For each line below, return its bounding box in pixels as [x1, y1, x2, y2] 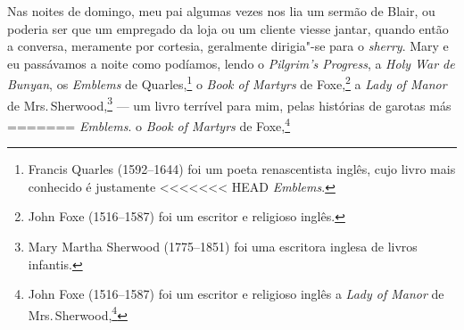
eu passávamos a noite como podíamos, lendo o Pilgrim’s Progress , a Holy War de [7, 54, 455, 72]
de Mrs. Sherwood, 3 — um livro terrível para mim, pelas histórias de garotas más [7, 93, 452, 114]
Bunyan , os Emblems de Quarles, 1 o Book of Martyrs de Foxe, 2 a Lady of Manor [7, 72, 447, 94]
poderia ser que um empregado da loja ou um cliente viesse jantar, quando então [7, 19, 449, 37]
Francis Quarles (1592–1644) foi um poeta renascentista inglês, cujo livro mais [28, 160, 456, 178]
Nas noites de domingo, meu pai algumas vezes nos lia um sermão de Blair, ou [7, 2, 435, 20]
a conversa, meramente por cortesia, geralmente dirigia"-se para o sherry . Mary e [7, 37, 449, 55]
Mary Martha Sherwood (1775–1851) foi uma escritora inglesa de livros [28, 236, 418, 255]
